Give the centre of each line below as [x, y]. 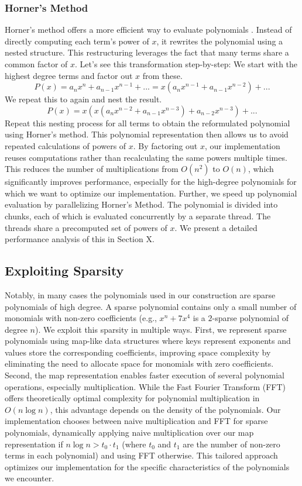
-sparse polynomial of [250, 318]
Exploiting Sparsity [64, 270]
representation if [34, 444]
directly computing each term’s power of [77, 41]
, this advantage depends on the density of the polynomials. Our [165, 409]
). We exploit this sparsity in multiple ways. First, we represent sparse [161, 329]
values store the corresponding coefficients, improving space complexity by [138, 352]
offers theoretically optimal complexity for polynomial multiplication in [132, 398]
